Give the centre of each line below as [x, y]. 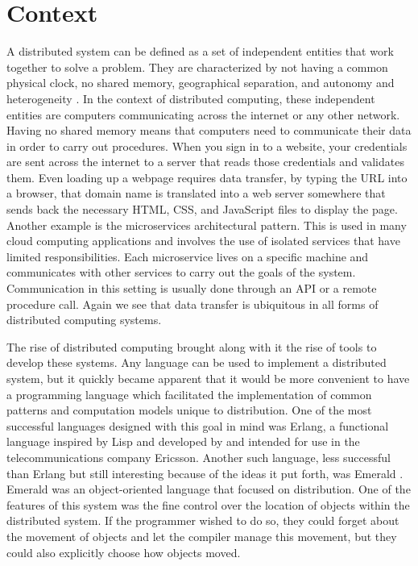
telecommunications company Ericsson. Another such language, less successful [199, 457]
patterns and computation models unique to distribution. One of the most [189, 410]
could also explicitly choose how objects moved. [124, 552]
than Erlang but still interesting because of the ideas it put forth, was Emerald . [205, 473]
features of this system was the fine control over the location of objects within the [208, 504]
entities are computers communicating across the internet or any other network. [203, 114]
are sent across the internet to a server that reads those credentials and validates [205, 162]
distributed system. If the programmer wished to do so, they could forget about [203, 520]
